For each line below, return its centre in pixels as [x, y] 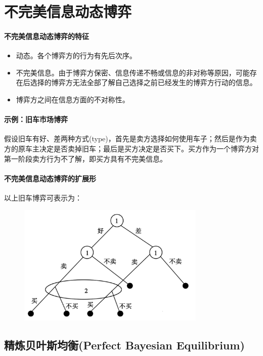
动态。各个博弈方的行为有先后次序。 [76, 55]
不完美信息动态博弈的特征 [47, 36]
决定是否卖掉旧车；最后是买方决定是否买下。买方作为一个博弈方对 [149, 148]
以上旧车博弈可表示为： [43, 197]
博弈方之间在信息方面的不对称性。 [73, 99]
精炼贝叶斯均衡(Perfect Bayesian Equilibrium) [124, 345]
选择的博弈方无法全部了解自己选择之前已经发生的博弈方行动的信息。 [143, 82]
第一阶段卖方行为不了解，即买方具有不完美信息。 [85, 158]
